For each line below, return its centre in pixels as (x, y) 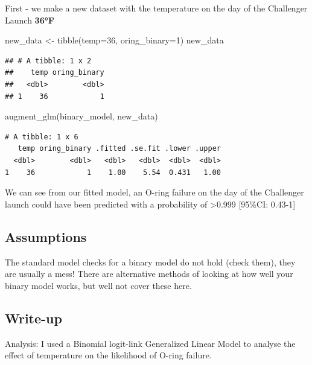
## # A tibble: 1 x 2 (48, 61)
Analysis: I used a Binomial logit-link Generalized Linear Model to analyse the (150, 343)
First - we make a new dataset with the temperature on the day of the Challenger (156, 8)
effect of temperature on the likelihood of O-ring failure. (108, 355)
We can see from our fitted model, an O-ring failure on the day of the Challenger (154, 192)
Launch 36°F (30, 20)
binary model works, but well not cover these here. (98, 285)
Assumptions (46, 236)
